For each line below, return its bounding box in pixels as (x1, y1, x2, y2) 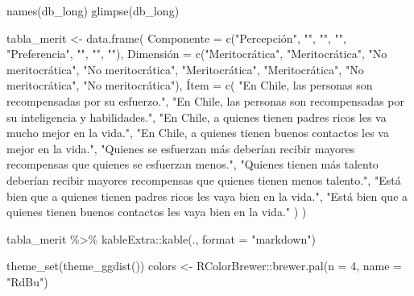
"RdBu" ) (6, 273, 48, 290)
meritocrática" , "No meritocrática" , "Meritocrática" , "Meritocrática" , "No (6, 60, 364, 77)
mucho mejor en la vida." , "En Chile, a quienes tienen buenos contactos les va (6, 124, 389, 141)
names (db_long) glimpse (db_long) (6, 2, 180, 19)
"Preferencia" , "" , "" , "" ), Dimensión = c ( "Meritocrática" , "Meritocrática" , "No (6, 45, 387, 62)
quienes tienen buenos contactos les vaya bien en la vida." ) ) (6, 203, 307, 220)
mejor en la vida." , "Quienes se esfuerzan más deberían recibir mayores (6, 140, 355, 156)
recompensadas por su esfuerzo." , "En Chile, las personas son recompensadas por (6, 92, 404, 109)
